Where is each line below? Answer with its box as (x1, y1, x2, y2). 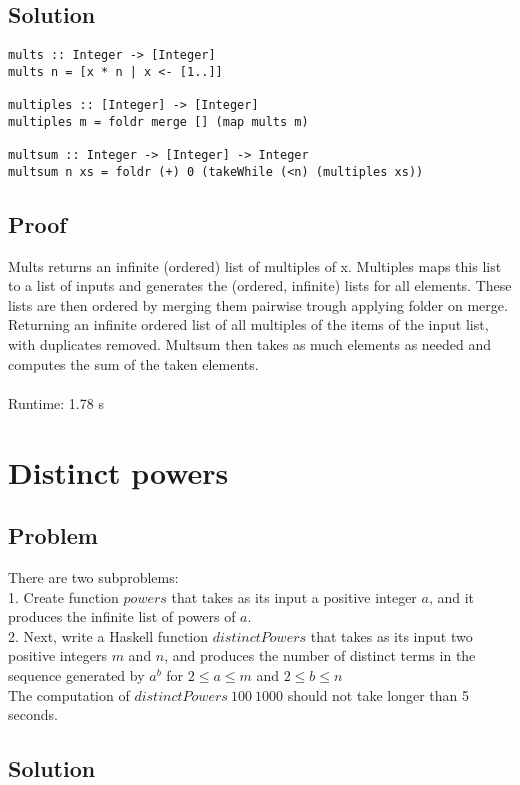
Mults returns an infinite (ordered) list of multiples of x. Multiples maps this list (8, 255, 502, 276)
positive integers (8, 645, 107, 666)
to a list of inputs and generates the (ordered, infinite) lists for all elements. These (8, 275, 512, 296)
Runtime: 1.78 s (8, 392, 104, 413)
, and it (428, 586, 475, 607)
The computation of (8, 684, 130, 705)
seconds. (8, 704, 58, 725)
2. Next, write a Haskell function (8, 625, 209, 646)
